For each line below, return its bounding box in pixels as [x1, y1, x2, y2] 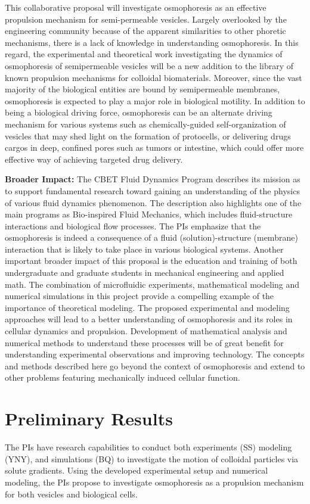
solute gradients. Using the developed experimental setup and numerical [5, 464, 268, 477]
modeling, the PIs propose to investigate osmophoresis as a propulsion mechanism [5, 475, 304, 488]
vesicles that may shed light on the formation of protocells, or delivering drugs [5, 129, 291, 142]
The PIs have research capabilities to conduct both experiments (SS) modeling [5, 441, 292, 453]
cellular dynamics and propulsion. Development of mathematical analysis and [5, 325, 287, 337]
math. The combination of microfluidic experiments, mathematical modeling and [5, 278, 300, 290]
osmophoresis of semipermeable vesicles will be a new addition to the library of [5, 59, 293, 71]
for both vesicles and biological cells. [5, 487, 138, 500]
